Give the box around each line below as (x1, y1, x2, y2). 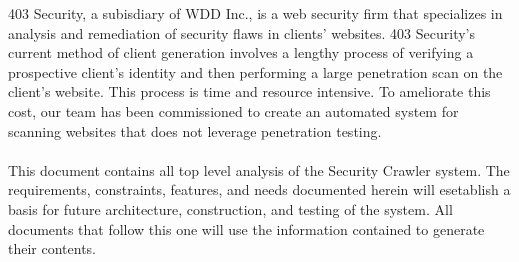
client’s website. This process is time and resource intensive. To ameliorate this (8, 81, 491, 102)
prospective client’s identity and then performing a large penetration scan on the (8, 61, 503, 82)
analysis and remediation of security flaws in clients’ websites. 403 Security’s (8, 22, 475, 43)
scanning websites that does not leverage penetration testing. (8, 120, 382, 141)
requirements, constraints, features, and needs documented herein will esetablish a (8, 179, 511, 200)
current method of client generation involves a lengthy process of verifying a (8, 42, 474, 63)
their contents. (8, 238, 97, 259)
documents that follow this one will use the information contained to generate (8, 218, 485, 239)
